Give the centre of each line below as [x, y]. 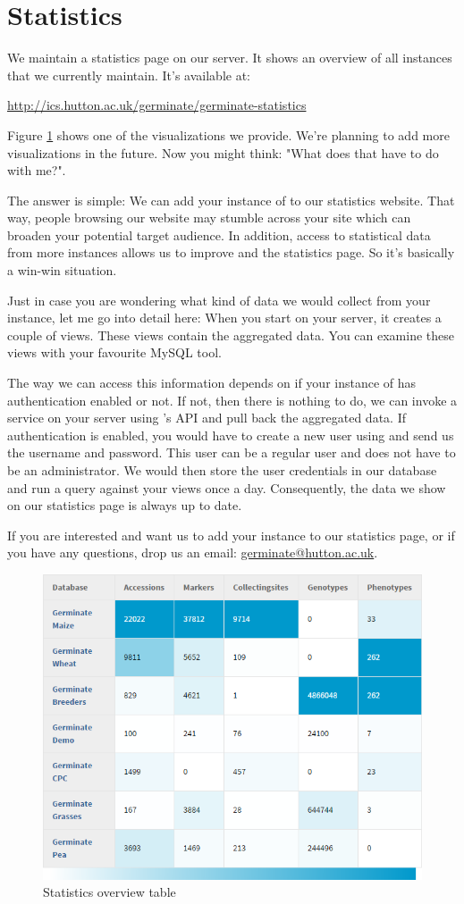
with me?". [37, 170]
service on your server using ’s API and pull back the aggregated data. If [207, 418]
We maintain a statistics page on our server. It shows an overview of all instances [230, 58]
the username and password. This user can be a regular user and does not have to [232, 452]
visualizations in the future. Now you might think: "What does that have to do [223, 152]
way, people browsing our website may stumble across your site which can [209, 218]
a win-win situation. [62, 270]
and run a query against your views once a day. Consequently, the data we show [227, 487]
